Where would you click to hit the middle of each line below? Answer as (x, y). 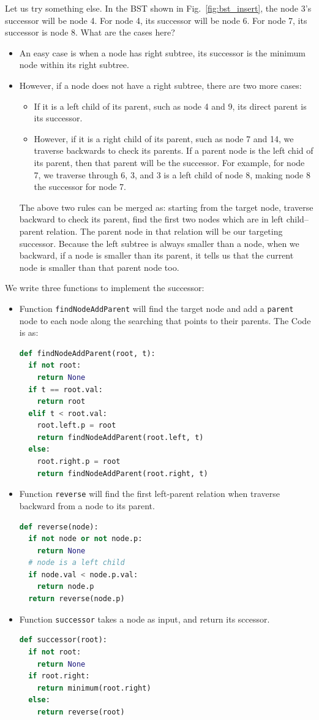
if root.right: (59, 676)
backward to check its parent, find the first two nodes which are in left (152, 219)
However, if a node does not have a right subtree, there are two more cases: (160, 85)
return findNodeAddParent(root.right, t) (122, 473)
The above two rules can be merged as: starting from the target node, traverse (166, 207)
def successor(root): (63, 640)
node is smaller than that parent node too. (99, 267)
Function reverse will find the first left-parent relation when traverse (150, 494)
